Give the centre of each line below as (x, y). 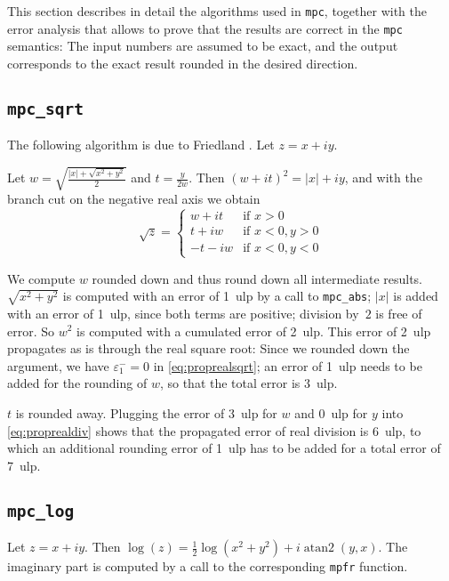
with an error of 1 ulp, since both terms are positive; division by (183, 313)
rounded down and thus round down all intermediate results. (257, 278)
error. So (31, 331)
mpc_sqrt (45, 109)
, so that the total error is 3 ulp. (249, 383)
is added (416, 296)
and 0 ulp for (331, 412)
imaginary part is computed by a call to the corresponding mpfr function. (208, 566)
